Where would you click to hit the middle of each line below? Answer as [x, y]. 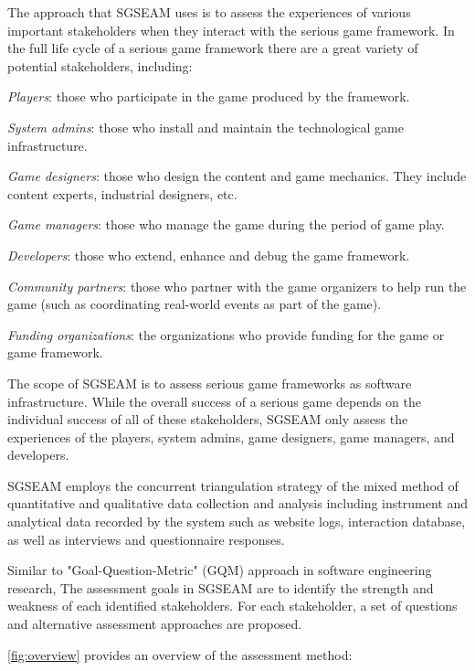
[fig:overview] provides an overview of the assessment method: [180, 654]
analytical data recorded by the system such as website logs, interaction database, [237, 522]
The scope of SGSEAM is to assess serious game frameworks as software [210, 383]
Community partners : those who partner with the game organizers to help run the [237, 286]
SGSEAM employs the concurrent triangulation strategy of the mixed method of [233, 485]
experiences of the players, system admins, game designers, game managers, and [231, 437]
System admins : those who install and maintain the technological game [206, 127]
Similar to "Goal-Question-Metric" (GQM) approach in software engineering [220, 570]
